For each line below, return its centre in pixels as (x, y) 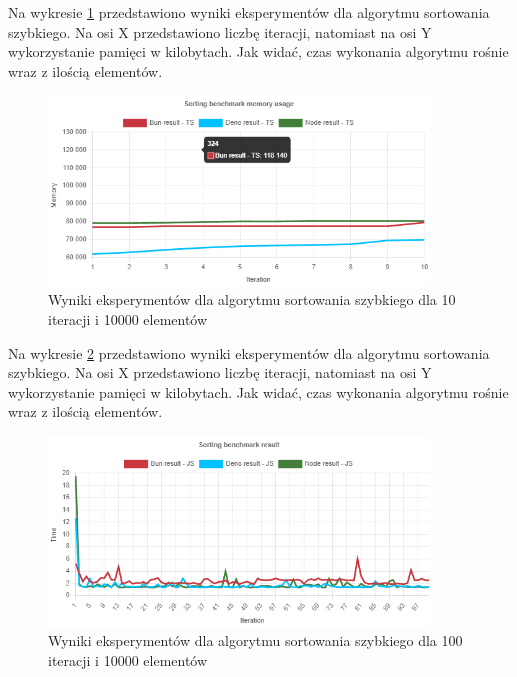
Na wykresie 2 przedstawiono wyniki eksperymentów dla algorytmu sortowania (249, 352)
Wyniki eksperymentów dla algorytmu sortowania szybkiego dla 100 (255, 640)
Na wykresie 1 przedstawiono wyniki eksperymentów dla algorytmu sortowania (249, 12)
